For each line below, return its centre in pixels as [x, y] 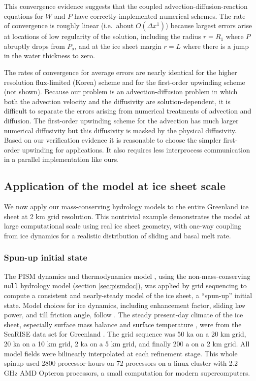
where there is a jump [216, 46]
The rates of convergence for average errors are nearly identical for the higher [121, 72]
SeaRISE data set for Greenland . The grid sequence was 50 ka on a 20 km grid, [125, 334]
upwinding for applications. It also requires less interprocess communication [136, 149]
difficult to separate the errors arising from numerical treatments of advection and [128, 111]
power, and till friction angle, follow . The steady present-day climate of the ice [124, 315]
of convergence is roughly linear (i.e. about [69, 25]
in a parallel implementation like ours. [62, 159]
